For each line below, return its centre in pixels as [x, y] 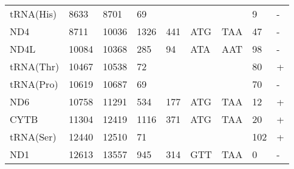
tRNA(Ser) [33, 137]
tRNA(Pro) [34, 84]
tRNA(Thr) [35, 66]
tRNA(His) [33, 14]
